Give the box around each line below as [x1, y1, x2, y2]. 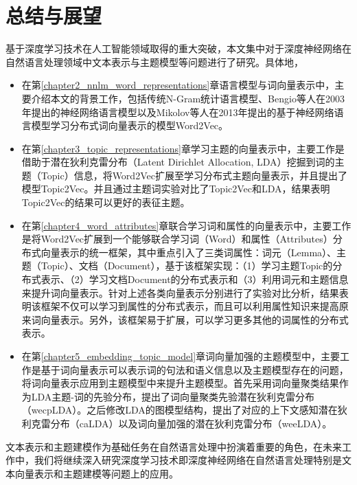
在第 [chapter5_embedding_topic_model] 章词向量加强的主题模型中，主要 [21, 349, 341, 363]
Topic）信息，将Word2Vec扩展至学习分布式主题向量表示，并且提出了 [41, 168, 347, 182]
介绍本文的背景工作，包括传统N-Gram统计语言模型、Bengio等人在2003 [31, 91, 345, 105]
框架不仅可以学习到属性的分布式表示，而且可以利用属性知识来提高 [41, 299, 339, 313]
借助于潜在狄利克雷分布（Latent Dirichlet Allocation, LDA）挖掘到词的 [21, 155, 335, 169]
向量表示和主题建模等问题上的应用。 [14, 466, 178, 480]
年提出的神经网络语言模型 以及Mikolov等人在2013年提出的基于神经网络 [21, 104, 334, 119]
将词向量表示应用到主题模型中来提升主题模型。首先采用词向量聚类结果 [21, 376, 339, 390]
